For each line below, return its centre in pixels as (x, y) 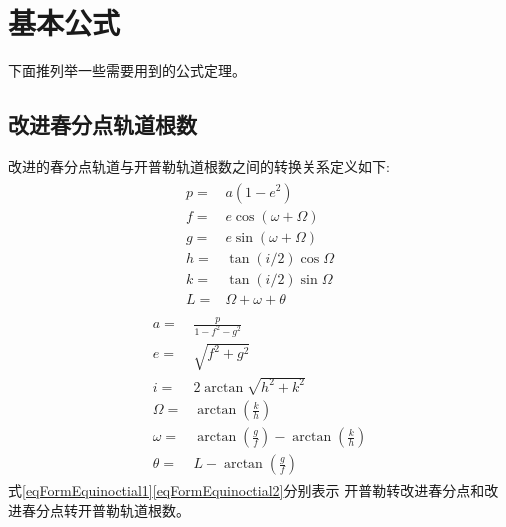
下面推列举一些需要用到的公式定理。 (127, 70)
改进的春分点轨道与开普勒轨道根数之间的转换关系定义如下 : (199, 165)
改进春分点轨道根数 (102, 124)
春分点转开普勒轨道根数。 (105, 509)
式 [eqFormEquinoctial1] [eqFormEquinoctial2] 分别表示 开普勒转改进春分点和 (246, 490)
